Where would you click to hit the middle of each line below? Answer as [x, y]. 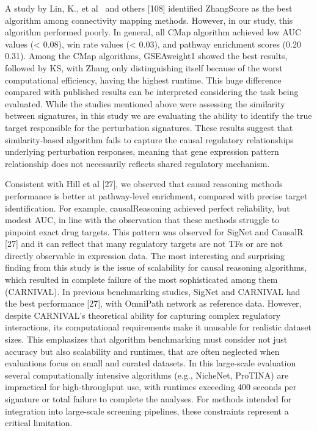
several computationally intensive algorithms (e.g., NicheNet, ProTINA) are [147, 375]
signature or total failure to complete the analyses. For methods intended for [148, 399]
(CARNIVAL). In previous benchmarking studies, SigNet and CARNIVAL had [153, 291]
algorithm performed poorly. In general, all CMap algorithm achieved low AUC [153, 32]
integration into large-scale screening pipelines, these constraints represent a [147, 411]
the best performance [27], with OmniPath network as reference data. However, [153, 303]
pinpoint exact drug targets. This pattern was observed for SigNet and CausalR [154, 231]
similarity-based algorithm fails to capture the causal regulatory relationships [149, 139]
